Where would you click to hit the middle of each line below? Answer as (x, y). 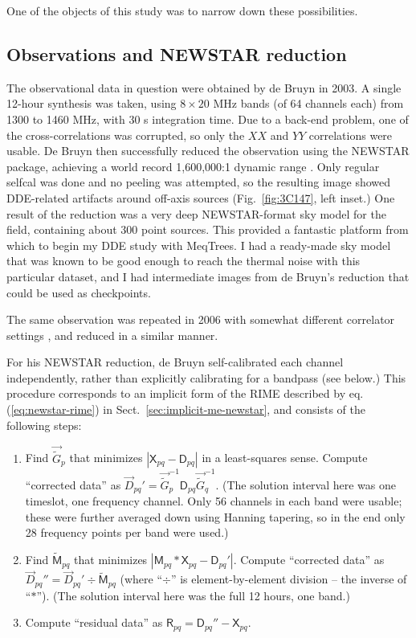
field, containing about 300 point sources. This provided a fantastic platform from (208, 229)
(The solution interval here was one (309, 484)
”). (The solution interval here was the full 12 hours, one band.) (193, 595)
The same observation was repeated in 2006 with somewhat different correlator (201, 319)
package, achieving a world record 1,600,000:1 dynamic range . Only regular (193, 166)
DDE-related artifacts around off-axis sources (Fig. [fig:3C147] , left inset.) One (201, 197)
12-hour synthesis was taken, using (92, 103)
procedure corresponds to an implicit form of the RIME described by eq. (185, 393)
